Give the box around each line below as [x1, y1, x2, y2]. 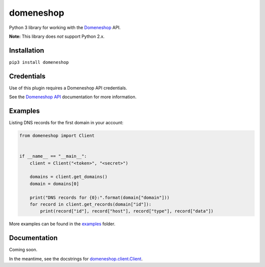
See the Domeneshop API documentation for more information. [9, 94, 137, 100]
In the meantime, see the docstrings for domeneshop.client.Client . [9, 256, 143, 262]
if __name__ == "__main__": [19, 154, 87, 159]
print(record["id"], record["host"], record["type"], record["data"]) [40, 209, 213, 214]
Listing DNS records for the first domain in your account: [9, 120, 124, 126]
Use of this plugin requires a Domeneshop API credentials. [9, 85, 128, 91]
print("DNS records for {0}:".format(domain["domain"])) [29, 194, 170, 200]
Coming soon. [9, 247, 38, 253]
